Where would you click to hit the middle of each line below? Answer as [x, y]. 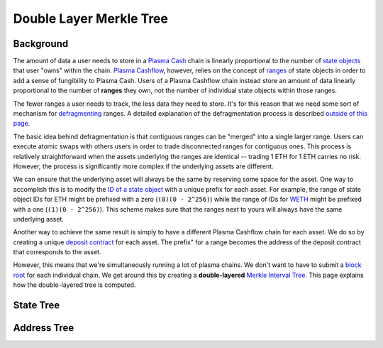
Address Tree [44, 328]
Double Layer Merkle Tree [90, 18]
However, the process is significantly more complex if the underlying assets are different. [143, 166]
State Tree [37, 305]
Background [41, 44]
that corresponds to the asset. [57, 252]
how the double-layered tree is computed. [74, 285]
